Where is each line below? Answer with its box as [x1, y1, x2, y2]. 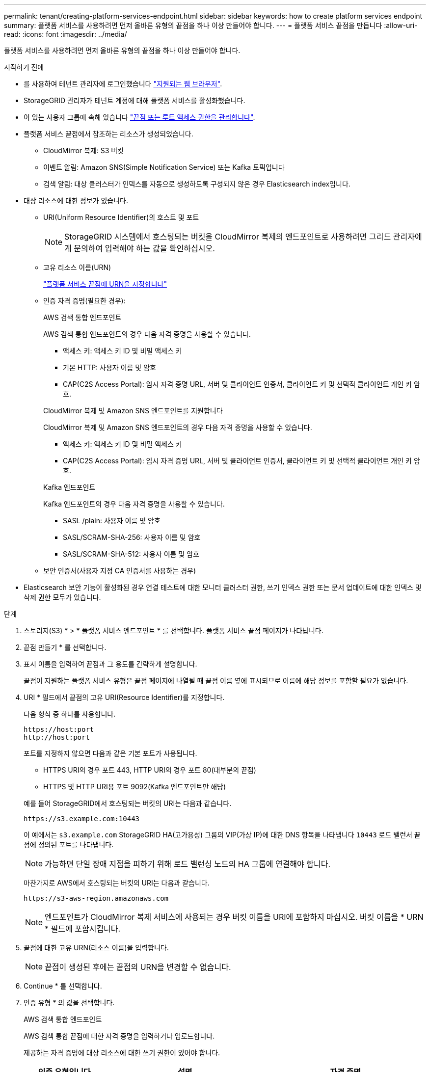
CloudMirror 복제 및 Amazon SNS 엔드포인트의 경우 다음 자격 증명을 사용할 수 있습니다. [43, 423, 312, 431]
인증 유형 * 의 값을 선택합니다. [24, 998, 115, 1007]
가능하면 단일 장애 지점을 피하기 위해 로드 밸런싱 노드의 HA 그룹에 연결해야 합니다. [45, 859, 331, 869]
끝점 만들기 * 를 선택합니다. [24, 643, 107, 651]
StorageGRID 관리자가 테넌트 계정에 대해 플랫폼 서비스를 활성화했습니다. [24, 96, 245, 105]
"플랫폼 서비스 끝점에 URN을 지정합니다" [43, 280, 167, 288]
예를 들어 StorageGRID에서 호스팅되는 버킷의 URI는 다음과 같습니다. [24, 799, 232, 807]
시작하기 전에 [4, 63, 44, 71]
